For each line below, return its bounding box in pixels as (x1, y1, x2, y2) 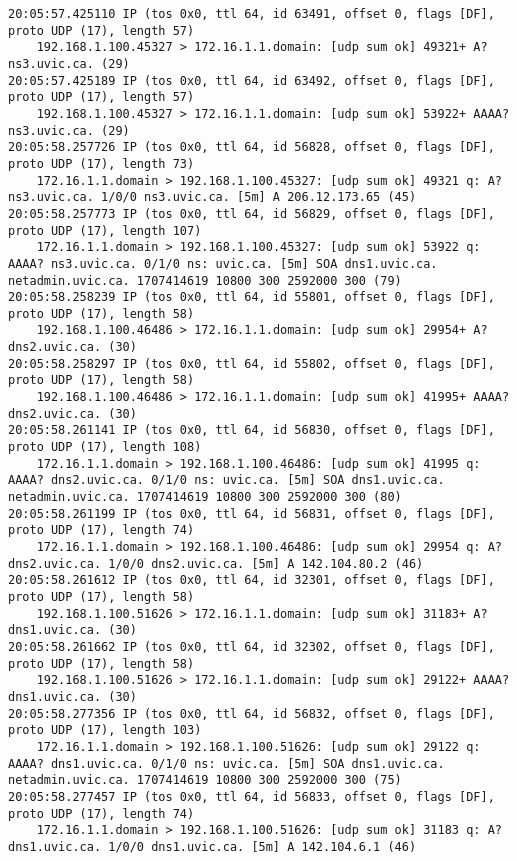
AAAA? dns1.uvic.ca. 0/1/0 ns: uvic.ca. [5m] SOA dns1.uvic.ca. (8, 756, 445, 771)
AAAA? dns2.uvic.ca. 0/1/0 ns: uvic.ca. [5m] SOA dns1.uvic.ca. (8, 473, 445, 488)
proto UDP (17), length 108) (8, 440, 202, 455)
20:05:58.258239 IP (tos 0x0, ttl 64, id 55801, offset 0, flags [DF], (8, 290, 495, 305)
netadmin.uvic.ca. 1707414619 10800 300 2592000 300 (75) (8, 773, 402, 788)
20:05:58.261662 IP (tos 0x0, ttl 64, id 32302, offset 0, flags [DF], (8, 639, 495, 654)
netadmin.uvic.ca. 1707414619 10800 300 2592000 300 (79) (8, 273, 402, 288)
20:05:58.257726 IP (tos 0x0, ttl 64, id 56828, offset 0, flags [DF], (8, 140, 495, 155)
